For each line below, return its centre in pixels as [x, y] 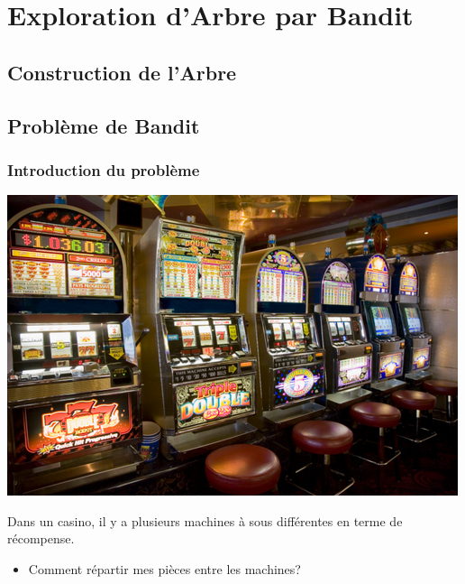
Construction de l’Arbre [122, 72]
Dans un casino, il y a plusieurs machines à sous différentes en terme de [205, 520]
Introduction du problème [104, 169]
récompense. [41, 538]
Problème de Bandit [104, 125]
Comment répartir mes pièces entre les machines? [164, 568]
